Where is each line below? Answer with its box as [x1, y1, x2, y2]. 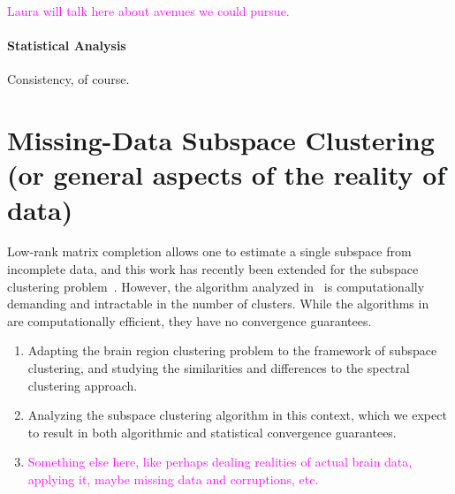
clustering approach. [27, 376, 138, 394]
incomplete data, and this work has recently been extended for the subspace [7, 260, 419, 278]
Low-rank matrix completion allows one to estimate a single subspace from [7, 242, 412, 261]
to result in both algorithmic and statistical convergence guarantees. [27, 422, 397, 441]
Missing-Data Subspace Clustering [7, 122, 435, 158]
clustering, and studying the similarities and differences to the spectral [27, 359, 410, 377]
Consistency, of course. [7, 70, 130, 88]
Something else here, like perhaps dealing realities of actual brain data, [27, 452, 413, 471]
